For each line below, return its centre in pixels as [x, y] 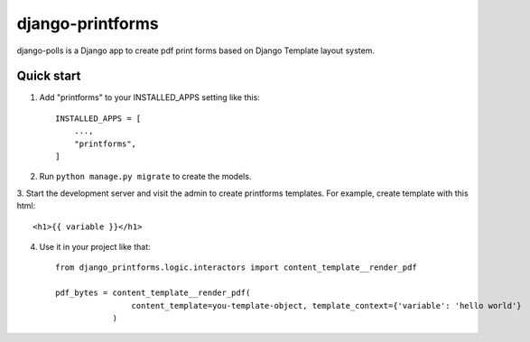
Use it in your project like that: [95, 246]
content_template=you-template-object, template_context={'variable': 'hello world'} [327, 305]
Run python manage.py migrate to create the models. [145, 177]
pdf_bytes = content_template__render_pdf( [153, 293]
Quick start [49, 76]
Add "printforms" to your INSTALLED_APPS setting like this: [150, 97]
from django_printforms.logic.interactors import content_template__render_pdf [236, 268]
